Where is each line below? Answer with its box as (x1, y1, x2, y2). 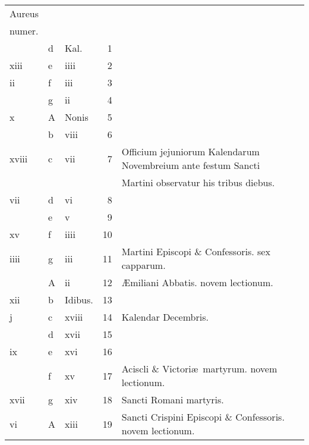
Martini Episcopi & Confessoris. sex (121, 245, 270, 258)
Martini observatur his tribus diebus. (121, 176, 275, 189)
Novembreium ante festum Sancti (121, 158, 260, 172)
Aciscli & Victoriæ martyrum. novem (121, 362, 278, 375)
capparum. (121, 258, 166, 272)
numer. (10, 24, 39, 37)
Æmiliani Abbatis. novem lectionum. (121, 275, 273, 289)
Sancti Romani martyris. (121, 393, 224, 406)
